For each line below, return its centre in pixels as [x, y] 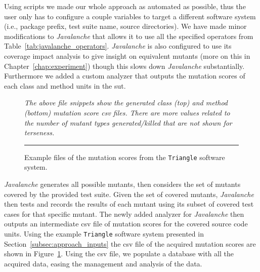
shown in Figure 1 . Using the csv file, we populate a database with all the [119, 254]
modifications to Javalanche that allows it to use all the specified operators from [129, 36]
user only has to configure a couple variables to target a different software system [130, 16]
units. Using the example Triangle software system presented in [104, 233]
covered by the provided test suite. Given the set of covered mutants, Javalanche [129, 194]
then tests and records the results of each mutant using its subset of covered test [129, 204]
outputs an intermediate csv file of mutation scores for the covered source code [126, 224]
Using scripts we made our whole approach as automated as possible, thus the [125, 6]
